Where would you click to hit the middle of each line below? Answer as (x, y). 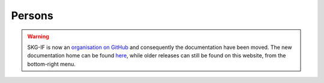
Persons (32, 16)
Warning (38, 36)
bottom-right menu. (52, 64)
